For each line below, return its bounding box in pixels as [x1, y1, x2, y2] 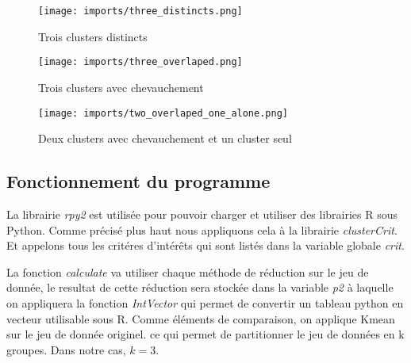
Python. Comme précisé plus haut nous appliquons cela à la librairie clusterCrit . [6, 221, 398, 238]
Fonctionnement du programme [6, 169, 271, 193]
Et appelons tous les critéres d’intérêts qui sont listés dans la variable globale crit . [6, 237, 405, 254]
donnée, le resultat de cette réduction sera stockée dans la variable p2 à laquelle [6, 279, 394, 296]
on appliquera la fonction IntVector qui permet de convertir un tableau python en [6, 294, 404, 311]
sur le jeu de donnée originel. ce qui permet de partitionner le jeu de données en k [6, 326, 405, 342]
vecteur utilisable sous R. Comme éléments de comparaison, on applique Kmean [6, 310, 395, 327]
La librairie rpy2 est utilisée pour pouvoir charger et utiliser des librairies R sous [6, 205, 398, 222]
